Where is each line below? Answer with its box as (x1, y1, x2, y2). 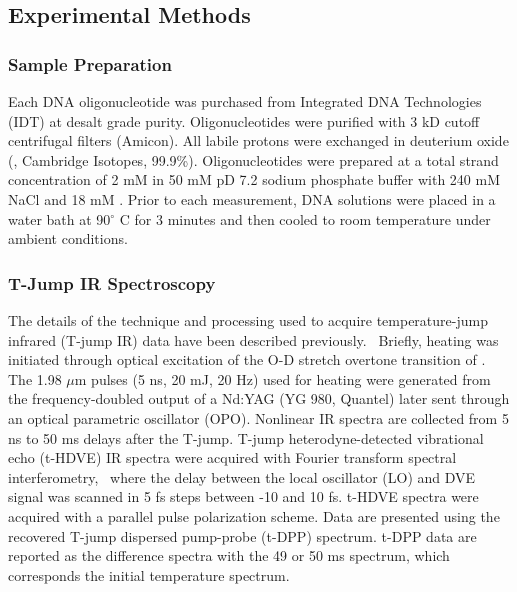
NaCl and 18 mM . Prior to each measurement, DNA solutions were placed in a (8, 188, 496, 209)
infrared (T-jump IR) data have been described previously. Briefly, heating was (8, 329, 499, 350)
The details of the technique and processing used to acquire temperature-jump (8, 309, 488, 330)
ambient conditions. (8, 228, 128, 249)
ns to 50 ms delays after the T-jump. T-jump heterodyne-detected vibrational (8, 427, 484, 448)
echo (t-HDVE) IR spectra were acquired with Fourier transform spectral (8, 447, 457, 468)
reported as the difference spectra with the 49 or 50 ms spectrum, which (8, 545, 450, 566)
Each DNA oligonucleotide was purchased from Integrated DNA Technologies (8, 91, 482, 111)
